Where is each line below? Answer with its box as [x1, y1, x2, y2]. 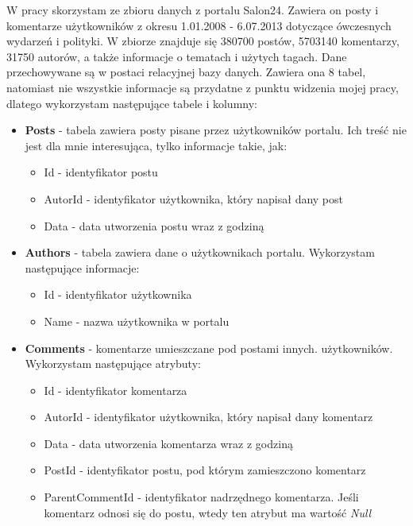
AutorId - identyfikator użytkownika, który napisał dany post [44, 190, 344, 207]
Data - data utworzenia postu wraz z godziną [44, 217, 264, 234]
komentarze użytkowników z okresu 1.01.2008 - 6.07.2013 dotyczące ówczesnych [6, 17, 392, 33]
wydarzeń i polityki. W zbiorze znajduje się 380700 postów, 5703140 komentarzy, [6, 33, 399, 49]
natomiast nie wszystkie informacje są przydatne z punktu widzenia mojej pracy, [6, 79, 399, 95]
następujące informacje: [25, 259, 140, 276]
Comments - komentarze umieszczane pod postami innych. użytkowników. [25, 339, 393, 356]
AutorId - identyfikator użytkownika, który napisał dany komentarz [44, 408, 373, 425]
